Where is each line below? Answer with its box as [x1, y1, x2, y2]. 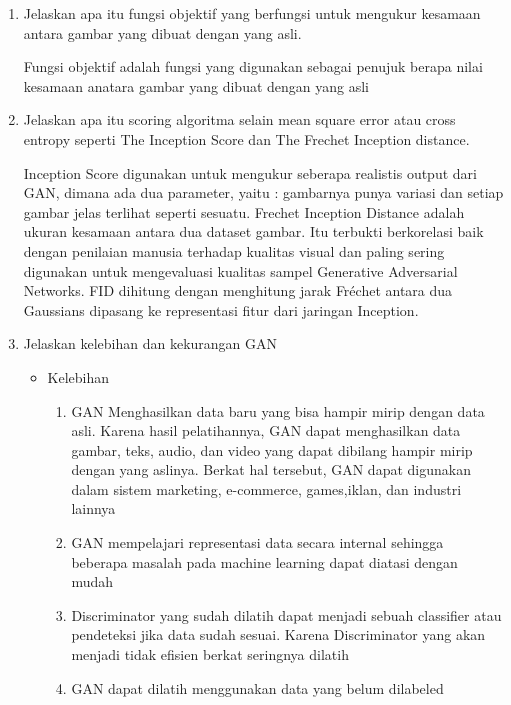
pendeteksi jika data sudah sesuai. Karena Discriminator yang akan [71, 624, 486, 645]
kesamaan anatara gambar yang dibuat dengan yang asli [23, 75, 369, 96]
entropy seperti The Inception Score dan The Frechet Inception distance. [23, 128, 470, 149]
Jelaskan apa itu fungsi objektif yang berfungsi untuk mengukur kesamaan [23, 3, 481, 23]
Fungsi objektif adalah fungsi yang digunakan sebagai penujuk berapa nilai [23, 56, 483, 77]
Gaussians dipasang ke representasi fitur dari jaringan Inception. [23, 299, 419, 320]
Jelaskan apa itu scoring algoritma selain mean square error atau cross [23, 109, 456, 130]
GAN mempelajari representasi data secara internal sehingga [71, 532, 444, 553]
